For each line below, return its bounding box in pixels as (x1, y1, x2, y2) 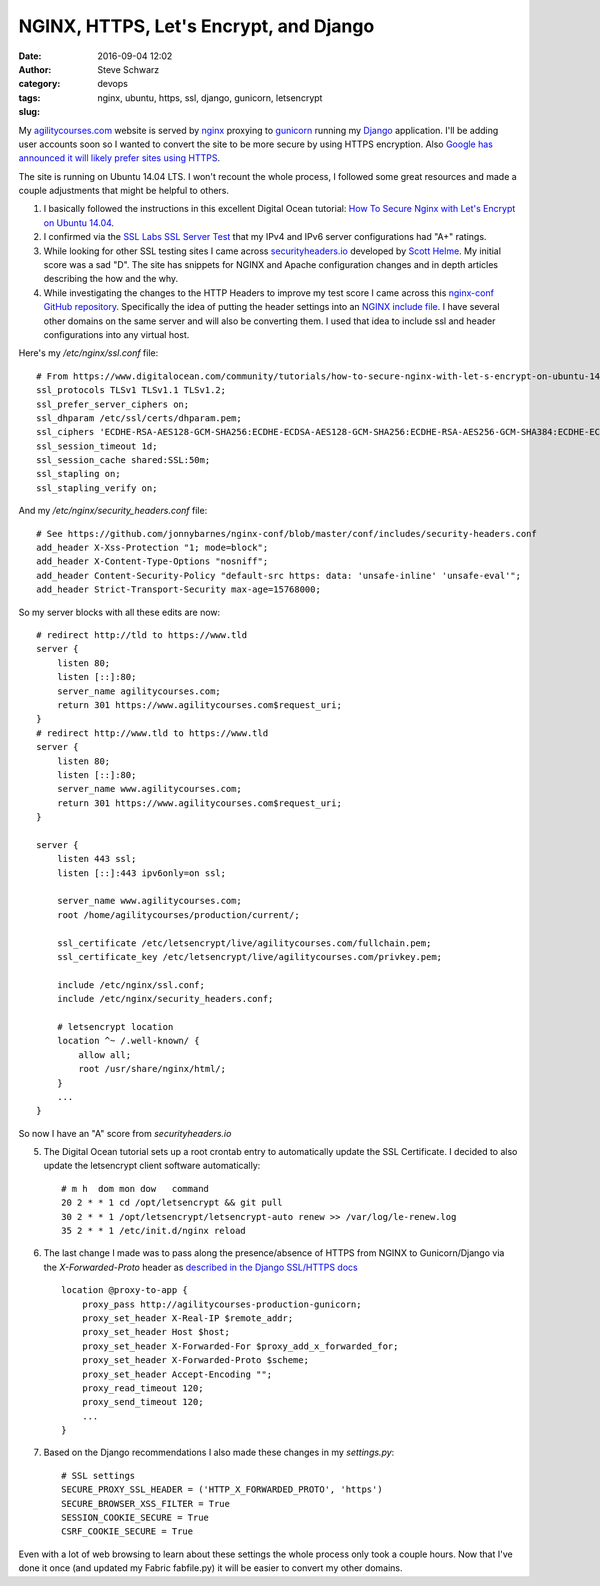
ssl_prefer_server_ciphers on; (36, 398, 190, 410)
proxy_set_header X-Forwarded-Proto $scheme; (81, 1355, 310, 1366)
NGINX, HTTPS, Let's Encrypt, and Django (18, 15, 375, 37)
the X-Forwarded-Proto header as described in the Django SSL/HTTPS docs (43, 1261, 359, 1273)
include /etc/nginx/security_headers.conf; (56, 993, 274, 1005)
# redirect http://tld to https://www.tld (36, 630, 248, 640)
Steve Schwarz (97, 63, 160, 75)
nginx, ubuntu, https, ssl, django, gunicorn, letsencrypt (97, 91, 323, 104)
